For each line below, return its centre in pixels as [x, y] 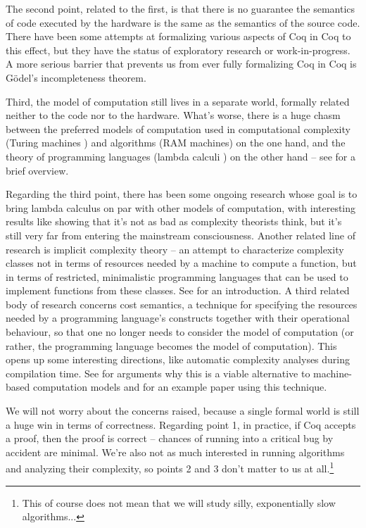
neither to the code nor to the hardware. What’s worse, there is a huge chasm [173, 115]
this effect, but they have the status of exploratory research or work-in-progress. [178, 50]
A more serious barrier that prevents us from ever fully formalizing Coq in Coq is [181, 64]
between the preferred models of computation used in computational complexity [178, 128]
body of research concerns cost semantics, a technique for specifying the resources [182, 304]
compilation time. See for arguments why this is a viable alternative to [158, 373]
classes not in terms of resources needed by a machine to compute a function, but [181, 263]
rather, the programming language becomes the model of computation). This [171, 345]
